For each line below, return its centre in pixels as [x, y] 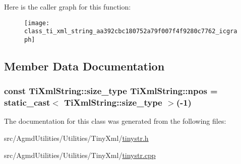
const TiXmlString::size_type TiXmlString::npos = [111, 91]
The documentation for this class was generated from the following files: [115, 121]
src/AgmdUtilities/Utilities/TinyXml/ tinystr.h [76, 138]
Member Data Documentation [84, 66]
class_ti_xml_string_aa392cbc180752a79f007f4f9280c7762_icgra [131, 31]
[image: [37, 23]
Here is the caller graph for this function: [68, 7]
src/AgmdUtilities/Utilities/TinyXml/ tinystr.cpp [80, 155]
